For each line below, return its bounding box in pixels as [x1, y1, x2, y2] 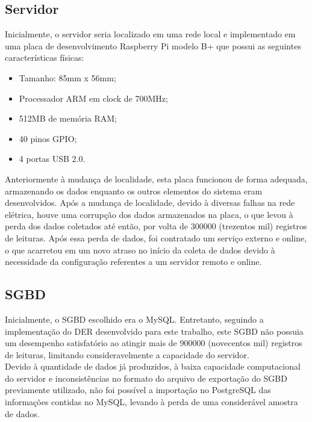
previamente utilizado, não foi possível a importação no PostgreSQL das [5, 383, 271, 396]
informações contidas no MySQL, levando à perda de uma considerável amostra [5, 396, 298, 408]
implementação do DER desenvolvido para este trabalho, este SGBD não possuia [5, 324, 304, 337]
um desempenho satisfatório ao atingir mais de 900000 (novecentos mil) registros [5, 337, 302, 349]
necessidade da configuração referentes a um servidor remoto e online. [5, 255, 262, 268]
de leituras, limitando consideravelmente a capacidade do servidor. [5, 348, 249, 361]
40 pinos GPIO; [19, 132, 77, 144]
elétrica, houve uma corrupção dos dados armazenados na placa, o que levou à [5, 208, 293, 220]
